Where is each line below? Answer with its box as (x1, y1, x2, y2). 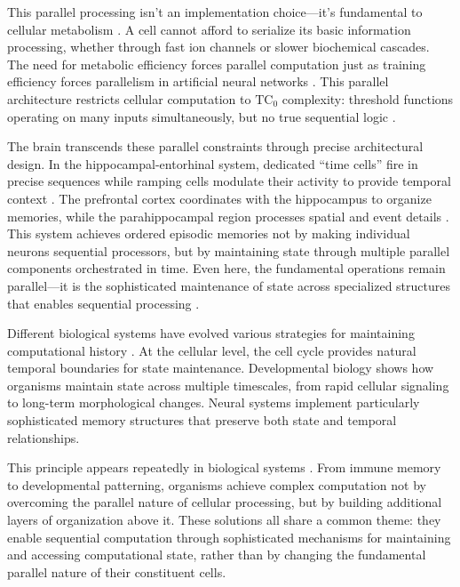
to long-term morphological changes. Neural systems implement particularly (7, 393, 420, 412)
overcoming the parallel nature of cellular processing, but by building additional (7, 493, 442, 511)
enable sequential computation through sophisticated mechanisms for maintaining (7, 527, 451, 546)
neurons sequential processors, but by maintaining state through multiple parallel (7, 241, 450, 260)
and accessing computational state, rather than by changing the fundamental (7, 545, 426, 564)
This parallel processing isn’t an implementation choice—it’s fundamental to (7, 3, 423, 20)
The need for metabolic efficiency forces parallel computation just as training (7, 54, 426, 73)
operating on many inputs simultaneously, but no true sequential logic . (7, 107, 396, 125)
